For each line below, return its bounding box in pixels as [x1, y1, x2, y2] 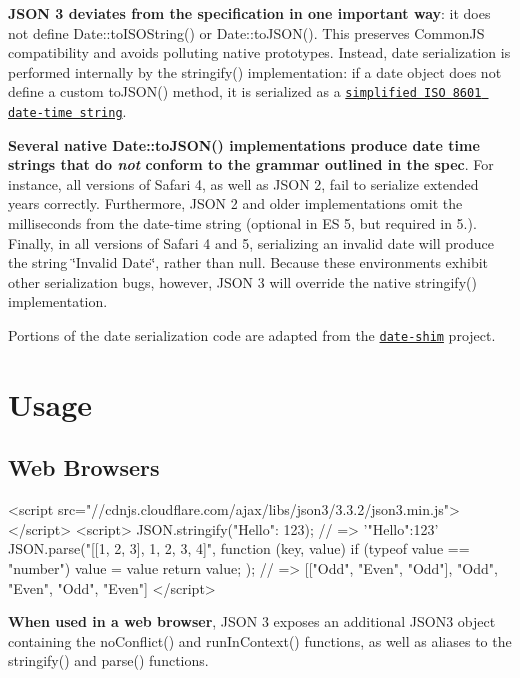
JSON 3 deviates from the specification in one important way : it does [8, 3, 491, 23]
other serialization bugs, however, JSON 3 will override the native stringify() [8, 271, 477, 292]
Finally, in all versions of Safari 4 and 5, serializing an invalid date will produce [8, 232, 494, 253]
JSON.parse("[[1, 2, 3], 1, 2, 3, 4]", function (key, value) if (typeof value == [8, 538, 470, 559]
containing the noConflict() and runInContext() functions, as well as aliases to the [8, 630, 512, 651]
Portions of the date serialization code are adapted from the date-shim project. [8, 325, 496, 346]
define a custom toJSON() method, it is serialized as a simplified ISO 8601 [8, 81, 482, 102]
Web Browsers [8, 452, 160, 483]
